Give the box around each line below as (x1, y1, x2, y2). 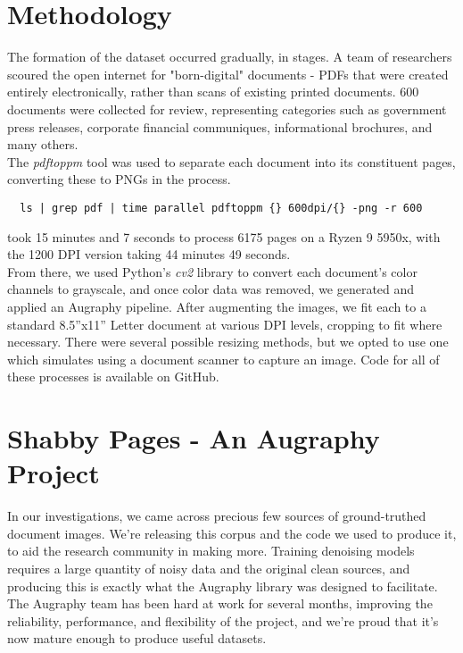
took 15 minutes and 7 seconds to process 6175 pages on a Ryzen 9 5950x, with (7, 227, 441, 246)
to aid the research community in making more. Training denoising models (7, 541, 415, 560)
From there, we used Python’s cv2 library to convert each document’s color (7, 262, 418, 280)
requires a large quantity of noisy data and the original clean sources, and (7, 558, 410, 577)
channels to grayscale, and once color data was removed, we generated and (7, 280, 415, 298)
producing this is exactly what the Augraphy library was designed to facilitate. (7, 576, 438, 595)
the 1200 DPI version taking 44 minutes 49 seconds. (7, 245, 291, 264)
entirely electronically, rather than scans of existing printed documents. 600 (7, 82, 419, 101)
